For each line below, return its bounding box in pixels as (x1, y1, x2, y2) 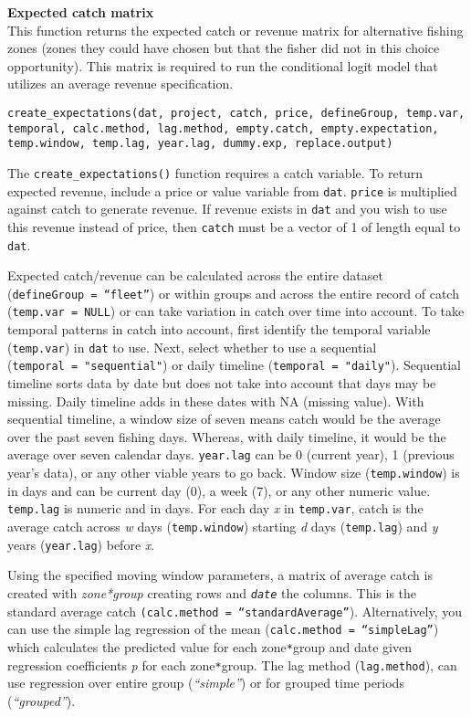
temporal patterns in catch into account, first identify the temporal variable (7, 320, 431, 339)
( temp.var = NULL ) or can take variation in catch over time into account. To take (7, 301, 465, 321)
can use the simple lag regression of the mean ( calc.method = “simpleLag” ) (7, 619, 439, 638)
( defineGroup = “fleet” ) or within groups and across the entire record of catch (7, 283, 459, 302)
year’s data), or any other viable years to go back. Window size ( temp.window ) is (7, 463, 460, 482)
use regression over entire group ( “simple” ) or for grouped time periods (7, 673, 404, 692)
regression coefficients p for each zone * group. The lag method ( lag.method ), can (7, 655, 457, 674)
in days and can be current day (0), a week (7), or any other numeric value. (7, 480, 431, 500)
